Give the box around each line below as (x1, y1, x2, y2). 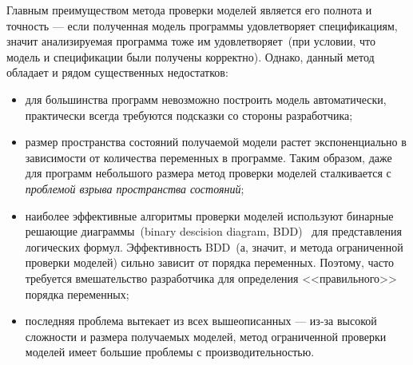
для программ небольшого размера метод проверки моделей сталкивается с (25, 165, 391, 181)
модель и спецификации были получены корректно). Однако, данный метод (6, 48, 375, 65)
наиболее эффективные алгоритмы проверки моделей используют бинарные (25, 207, 394, 224)
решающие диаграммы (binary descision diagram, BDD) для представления (25, 223, 402, 240)
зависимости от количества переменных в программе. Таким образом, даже (25, 149, 392, 165)
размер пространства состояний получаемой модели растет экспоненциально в (25, 133, 407, 150)
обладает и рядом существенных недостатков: (6, 64, 228, 81)
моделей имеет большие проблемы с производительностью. (25, 343, 315, 360)
